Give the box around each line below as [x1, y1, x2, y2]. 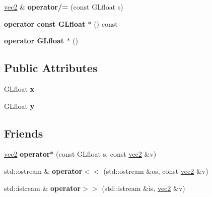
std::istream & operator [4, 182, 81, 193]
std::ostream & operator [4, 165, 83, 176]
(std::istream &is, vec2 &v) [102, 182, 185, 193]
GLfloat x [4, 83, 35, 94]
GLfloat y [4, 100, 35, 111]
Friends [4, 125, 43, 141]
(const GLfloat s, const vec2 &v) [56, 149, 157, 159]
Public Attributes [4, 60, 98, 76]
